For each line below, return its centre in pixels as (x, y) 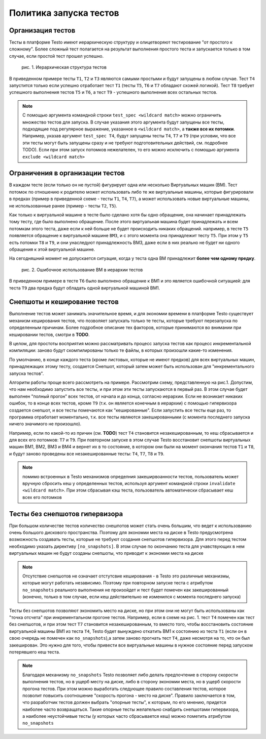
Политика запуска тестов (64, 13)
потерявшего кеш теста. (34, 652)
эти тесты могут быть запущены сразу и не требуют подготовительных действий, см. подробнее (125, 143)
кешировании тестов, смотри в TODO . (49, 334)
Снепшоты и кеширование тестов (64, 302)
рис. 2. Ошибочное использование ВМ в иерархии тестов (82, 270)
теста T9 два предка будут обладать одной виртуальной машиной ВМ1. (84, 288)
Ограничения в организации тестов (67, 173)
